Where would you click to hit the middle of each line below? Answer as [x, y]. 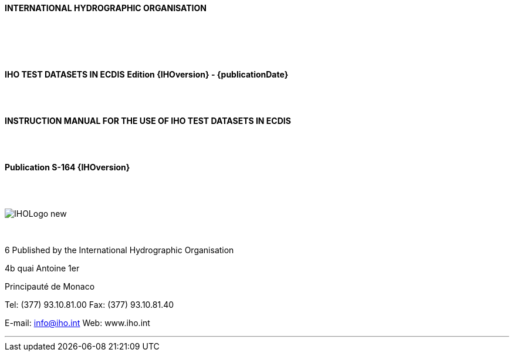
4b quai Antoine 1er [42, 268]
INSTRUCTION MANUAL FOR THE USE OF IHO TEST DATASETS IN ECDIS [148, 121]
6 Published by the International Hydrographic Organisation [119, 250]
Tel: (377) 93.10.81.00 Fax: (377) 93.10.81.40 [89, 305]
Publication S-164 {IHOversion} [67, 167]
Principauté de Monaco [50, 286]
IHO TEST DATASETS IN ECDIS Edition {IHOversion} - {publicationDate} [147, 74]
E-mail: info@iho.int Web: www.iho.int [77, 323]
